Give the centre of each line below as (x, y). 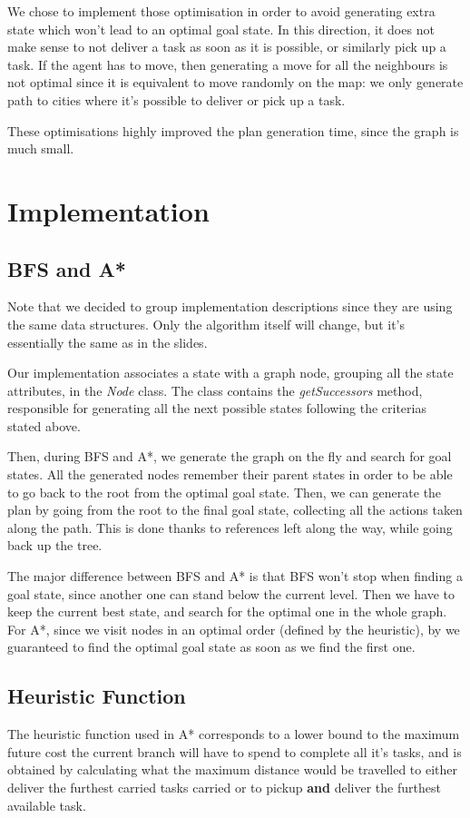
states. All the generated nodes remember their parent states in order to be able (230, 474)
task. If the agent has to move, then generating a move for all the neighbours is (228, 64)
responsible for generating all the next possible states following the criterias (217, 408)
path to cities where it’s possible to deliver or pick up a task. (176, 99)
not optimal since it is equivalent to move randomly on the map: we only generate (235, 82)
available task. (47, 805)
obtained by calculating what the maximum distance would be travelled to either (232, 769)
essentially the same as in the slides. (108, 342)
